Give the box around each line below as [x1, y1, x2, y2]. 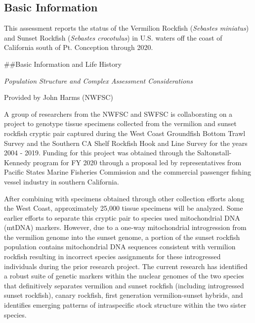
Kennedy [4, 157, 31, 167]
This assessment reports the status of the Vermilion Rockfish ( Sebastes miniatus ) [4, 23, 249, 33]
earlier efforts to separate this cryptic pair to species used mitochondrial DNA [4, 212, 240, 223]
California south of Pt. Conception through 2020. [4, 42, 153, 52]
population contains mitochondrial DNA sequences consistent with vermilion [4, 241, 236, 252]
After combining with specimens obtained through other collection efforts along [4, 193, 245, 203]
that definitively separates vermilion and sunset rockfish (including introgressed [4, 280, 244, 290]
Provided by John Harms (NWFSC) [4, 92, 113, 102]
